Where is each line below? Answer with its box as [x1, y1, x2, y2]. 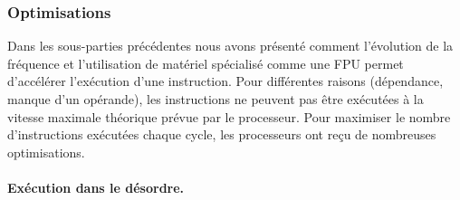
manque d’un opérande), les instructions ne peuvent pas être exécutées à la [7, 90, 424, 108]
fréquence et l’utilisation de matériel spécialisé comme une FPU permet [7, 53, 404, 72]
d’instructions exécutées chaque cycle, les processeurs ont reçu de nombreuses [7, 125, 436, 144]
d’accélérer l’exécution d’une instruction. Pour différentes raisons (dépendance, [7, 71, 444, 90]
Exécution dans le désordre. [7, 177, 185, 196]
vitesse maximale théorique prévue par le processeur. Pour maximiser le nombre [7, 107, 451, 126]
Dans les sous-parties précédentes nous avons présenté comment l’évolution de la [7, 36, 454, 55]
